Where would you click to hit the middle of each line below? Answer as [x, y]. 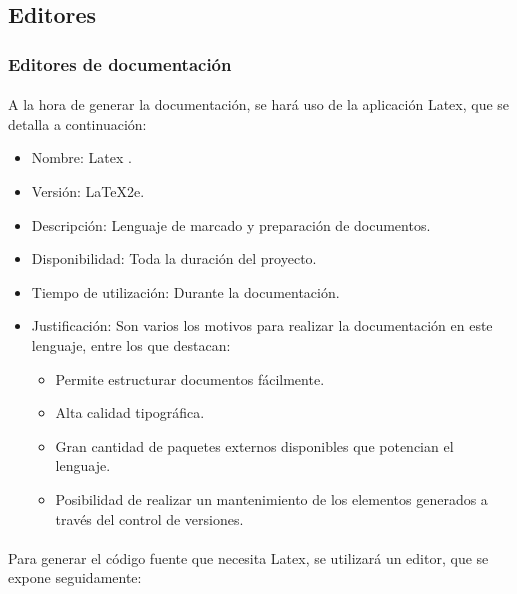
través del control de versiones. [149, 518]
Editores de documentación [120, 63]
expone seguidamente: [75, 577]
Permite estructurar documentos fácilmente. [190, 378]
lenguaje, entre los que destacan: [131, 344]
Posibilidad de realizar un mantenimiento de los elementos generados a [271, 498]
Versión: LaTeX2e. [88, 191]
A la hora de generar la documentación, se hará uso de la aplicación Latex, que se [259, 104]
